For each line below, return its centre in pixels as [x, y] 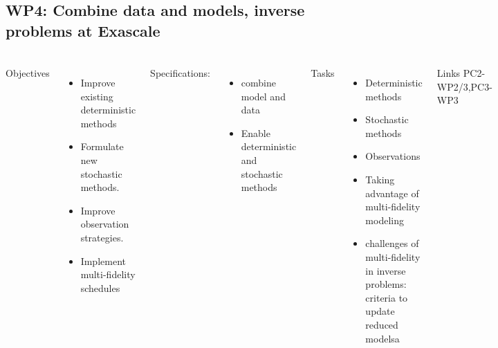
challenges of [392, 243]
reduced [382, 324]
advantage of [392, 193]
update [380, 311]
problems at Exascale [83, 30]
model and [263, 96]
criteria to [387, 297]
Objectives [28, 73]
